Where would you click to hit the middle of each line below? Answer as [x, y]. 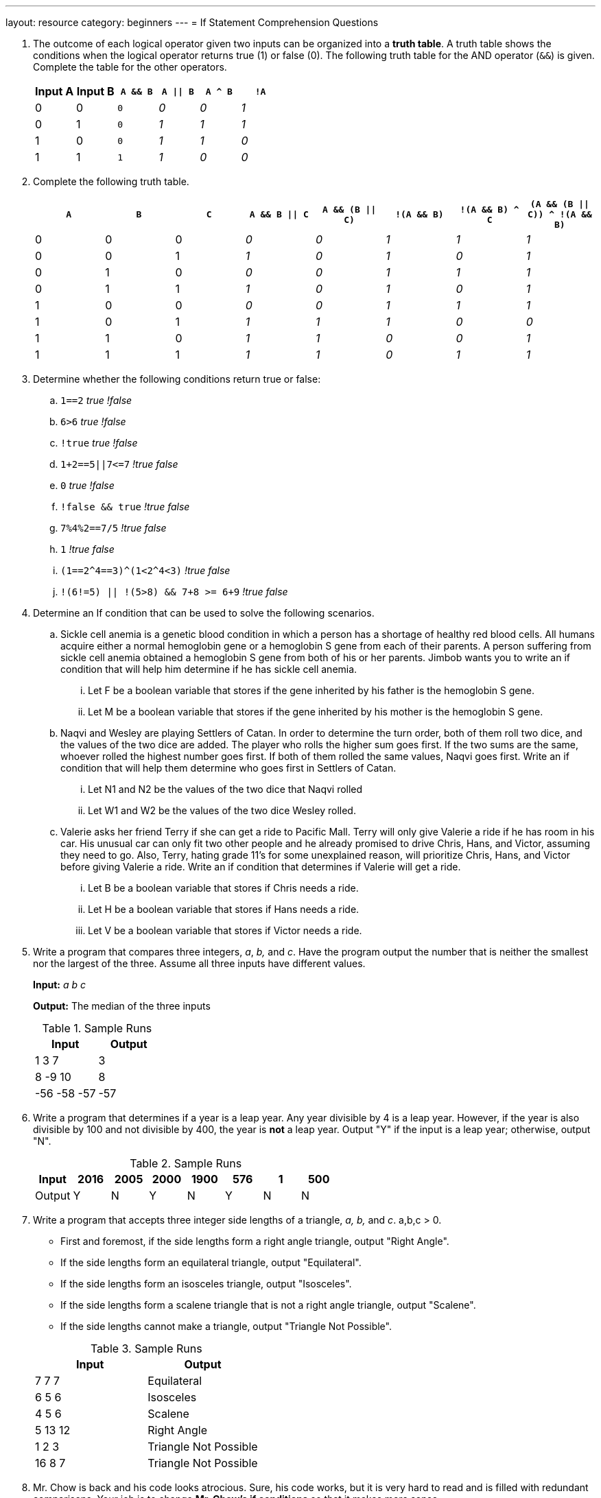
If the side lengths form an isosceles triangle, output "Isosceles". [206, 1284]
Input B [95, 91]
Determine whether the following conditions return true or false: [177, 379]
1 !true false [87, 549]
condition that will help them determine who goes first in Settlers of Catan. [228, 768]
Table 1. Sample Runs [97, 1028]
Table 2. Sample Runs [186, 1163]
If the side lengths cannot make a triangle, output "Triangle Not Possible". [226, 1326]
